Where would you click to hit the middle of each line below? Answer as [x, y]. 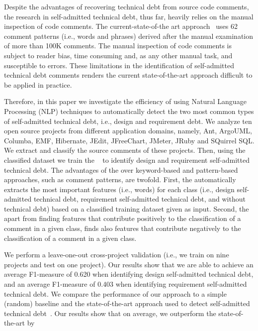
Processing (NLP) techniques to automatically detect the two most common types [129, 111]
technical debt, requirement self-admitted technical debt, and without [139, 199]
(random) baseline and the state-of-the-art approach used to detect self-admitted [127, 303]
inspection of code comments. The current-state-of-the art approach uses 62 [121, 26]
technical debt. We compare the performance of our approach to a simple [115, 293]
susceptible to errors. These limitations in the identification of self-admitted [119, 65]
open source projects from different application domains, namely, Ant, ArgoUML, [128, 131]
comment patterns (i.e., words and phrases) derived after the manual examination [129, 36]
